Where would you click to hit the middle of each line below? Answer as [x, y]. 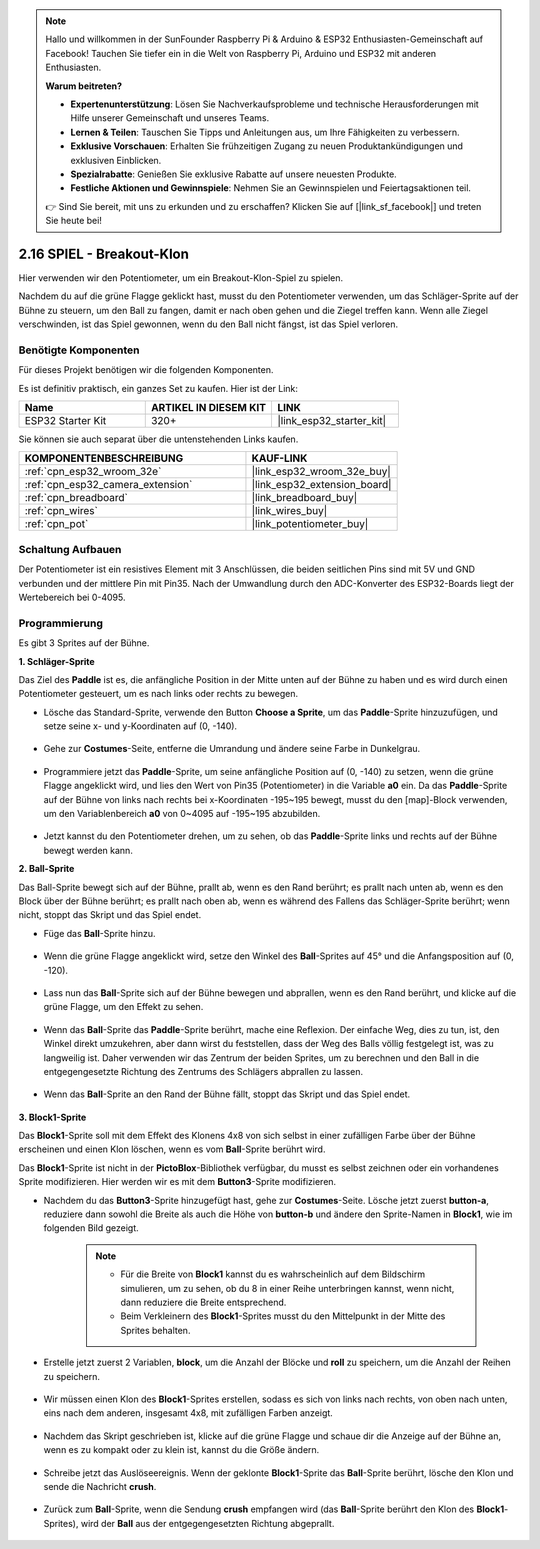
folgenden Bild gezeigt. [91, 1228]
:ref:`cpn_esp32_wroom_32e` [93, 472]
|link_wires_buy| [289, 511]
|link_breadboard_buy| [304, 498]
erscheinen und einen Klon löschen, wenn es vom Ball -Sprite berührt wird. [172, 1149]
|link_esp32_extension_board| [321, 485]
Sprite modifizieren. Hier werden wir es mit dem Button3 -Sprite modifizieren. [177, 1182]
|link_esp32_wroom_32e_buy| [321, 472]
